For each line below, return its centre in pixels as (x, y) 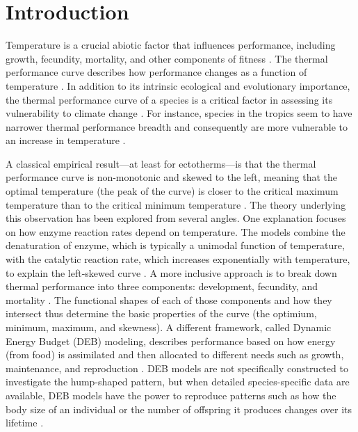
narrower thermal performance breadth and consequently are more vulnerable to (177, 126)
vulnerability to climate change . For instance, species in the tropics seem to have (179, 113)
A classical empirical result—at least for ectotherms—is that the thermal (161, 163)
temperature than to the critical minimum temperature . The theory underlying (176, 204)
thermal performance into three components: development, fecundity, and (162, 286)
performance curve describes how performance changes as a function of (156, 72)
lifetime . (25, 423)
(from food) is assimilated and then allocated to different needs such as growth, (175, 354)
